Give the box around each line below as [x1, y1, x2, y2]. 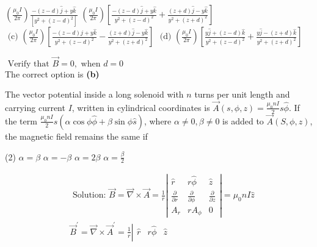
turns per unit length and [194, 88, 290, 101]
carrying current [5, 101, 65, 113]
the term [5, 114, 37, 127]
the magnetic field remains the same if [5, 129, 148, 142]
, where [144, 114, 172, 127]
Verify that [7, 59, 49, 68]
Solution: [72, 191, 106, 200]
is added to [222, 114, 264, 127]
